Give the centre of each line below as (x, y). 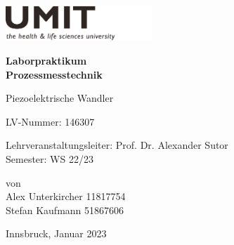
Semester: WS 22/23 (50, 159)
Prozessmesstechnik (54, 74)
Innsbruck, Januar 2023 (56, 233)
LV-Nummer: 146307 (50, 121)
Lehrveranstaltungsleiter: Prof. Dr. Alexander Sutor (117, 145)
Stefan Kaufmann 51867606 (65, 210)
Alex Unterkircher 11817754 (66, 196)
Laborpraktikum (46, 61)
